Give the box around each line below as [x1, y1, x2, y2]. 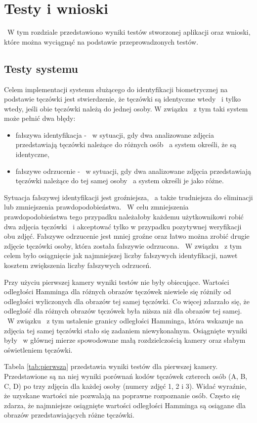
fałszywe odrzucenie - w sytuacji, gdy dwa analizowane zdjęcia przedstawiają [15, 165, 252, 176]
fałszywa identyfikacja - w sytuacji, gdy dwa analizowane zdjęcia [15, 129, 214, 140]
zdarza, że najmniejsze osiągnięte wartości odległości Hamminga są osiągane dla [4, 400, 246, 410]
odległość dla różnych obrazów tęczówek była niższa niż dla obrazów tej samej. [4, 306, 242, 316]
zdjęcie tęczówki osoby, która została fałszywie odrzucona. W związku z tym [4, 240, 242, 251]
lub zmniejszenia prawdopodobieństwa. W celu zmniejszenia [4, 202, 189, 212]
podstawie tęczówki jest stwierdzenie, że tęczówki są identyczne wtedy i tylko [4, 94, 241, 104]
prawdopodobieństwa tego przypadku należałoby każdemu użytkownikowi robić [4, 211, 244, 222]
